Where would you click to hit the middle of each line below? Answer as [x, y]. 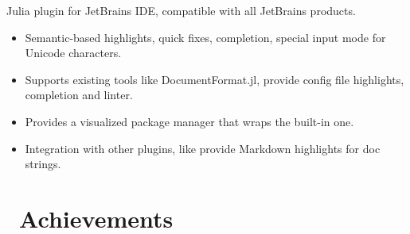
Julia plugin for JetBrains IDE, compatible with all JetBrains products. [181, 10]
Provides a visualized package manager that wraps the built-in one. [189, 121]
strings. [43, 164]
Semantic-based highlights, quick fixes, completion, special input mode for [205, 37]
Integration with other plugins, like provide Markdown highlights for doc [203, 148]
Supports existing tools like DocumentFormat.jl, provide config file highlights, [215, 79]
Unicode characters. [73, 53]
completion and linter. [79, 95]
